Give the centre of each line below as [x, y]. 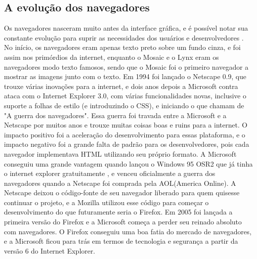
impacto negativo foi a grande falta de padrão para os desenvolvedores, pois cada [127, 144]
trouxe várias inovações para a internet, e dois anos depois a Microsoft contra [121, 86]
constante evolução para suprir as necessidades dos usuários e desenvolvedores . [124, 37]
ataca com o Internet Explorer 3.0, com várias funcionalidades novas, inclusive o [125, 96]
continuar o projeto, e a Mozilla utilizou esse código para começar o [107, 202]
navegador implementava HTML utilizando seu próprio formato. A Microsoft [120, 153]
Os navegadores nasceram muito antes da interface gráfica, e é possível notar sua [126, 28]
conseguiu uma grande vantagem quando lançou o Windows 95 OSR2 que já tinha [128, 163]
